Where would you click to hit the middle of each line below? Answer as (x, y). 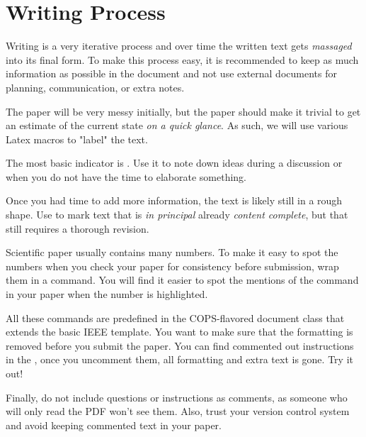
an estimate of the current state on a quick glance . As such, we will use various (177, 125)
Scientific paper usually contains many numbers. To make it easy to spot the (172, 252)
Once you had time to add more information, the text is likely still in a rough (174, 200)
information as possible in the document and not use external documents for (171, 73)
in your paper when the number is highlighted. (107, 294)
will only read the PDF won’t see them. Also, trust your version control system (178, 411)
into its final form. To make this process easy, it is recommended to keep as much (182, 59)
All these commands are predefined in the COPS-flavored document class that (175, 317)
